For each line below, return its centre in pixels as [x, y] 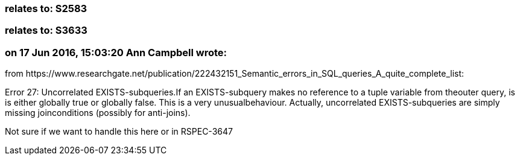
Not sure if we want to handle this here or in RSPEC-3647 [119, 132]
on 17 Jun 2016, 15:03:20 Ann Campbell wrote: [116, 52]
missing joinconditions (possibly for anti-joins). [98, 113]
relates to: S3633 [46, 30]
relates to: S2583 [46, 8]
